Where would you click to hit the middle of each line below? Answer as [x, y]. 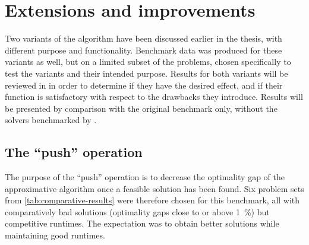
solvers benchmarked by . [51, 120]
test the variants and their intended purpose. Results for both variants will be [146, 73]
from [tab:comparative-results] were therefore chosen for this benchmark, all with [152, 200]
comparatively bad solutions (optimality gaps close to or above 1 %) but [137, 211]
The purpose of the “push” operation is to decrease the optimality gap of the [145, 177]
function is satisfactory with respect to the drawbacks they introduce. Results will [154, 97]
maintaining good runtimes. [55, 235]
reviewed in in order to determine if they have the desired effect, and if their [144, 85]
